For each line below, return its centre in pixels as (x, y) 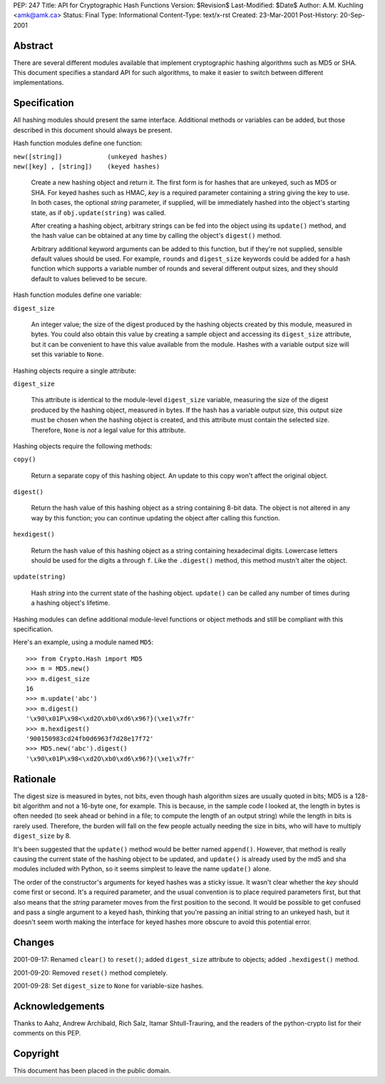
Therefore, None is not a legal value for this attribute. (108, 430)
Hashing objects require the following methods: (83, 446)
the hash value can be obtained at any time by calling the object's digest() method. (156, 236)
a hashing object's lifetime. (71, 603)
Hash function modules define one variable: (77, 295)
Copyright (36, 1054)
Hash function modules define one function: (78, 144)
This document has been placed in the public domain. (92, 1070)
